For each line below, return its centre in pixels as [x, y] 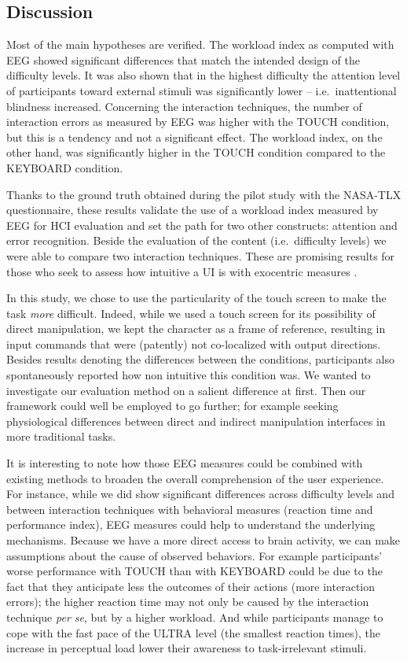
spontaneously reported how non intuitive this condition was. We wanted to [189, 375]
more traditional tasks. [61, 436]
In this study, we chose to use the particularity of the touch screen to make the [196, 298]
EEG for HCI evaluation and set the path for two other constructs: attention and [202, 225]
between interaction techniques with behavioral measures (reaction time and [190, 509]
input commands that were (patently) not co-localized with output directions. [194, 343]
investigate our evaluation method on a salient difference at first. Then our [186, 390]
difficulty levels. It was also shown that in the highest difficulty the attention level [203, 75]
